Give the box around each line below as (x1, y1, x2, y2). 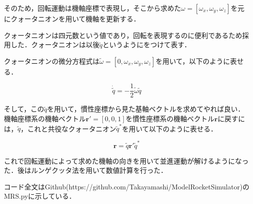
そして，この (4, 104, 44, 114)
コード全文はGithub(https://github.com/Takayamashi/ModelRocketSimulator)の (4, 181, 250, 191)
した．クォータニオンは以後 (10, 39, 99, 50)
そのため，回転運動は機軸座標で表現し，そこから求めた (4, 3, 181, 13)
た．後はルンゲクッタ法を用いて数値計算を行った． (4, 165, 168, 175)
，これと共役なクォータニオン (20, 123, 117, 133)
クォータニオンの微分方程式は (4, 56, 99, 66)
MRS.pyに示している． (4, 191, 76, 201)
